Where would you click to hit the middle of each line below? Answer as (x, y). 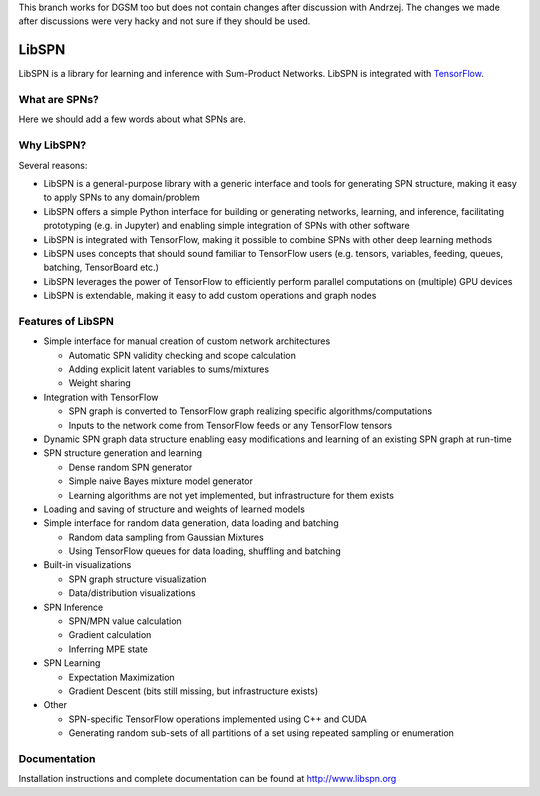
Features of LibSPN (66, 321)
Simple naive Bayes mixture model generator (161, 481)
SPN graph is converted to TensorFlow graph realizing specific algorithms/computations (250, 411)
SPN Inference (73, 607)
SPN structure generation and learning (123, 453)
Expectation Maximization (121, 677)
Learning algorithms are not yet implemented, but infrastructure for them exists (231, 495)
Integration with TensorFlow (101, 397)
